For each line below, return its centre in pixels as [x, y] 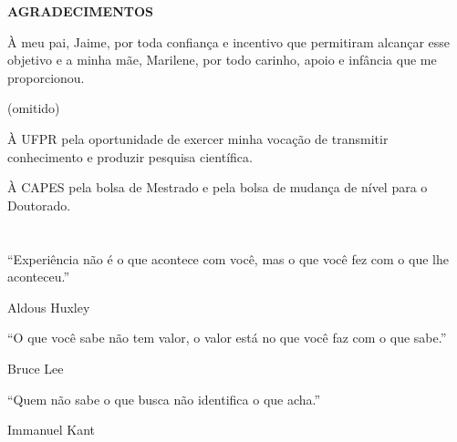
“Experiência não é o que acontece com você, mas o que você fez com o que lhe [228, 258]
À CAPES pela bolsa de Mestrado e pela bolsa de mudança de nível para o [218, 187]
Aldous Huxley [49, 307]
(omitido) [34, 108]
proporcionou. [46, 77]
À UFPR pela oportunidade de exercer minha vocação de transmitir [198, 138]
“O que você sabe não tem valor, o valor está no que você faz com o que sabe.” [227, 338]
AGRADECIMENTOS [81, 11]
